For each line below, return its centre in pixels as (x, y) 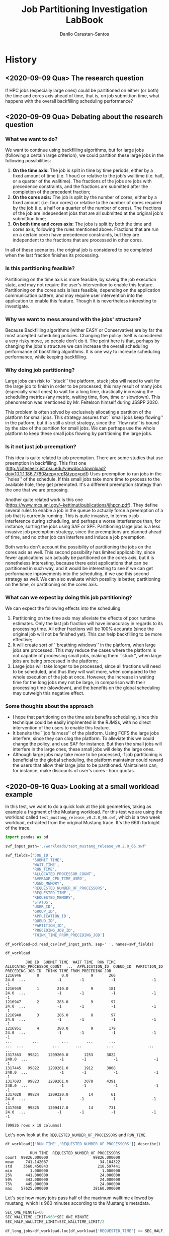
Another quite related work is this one (44, 500)
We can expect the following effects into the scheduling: (64, 608)
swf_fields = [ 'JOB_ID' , (29, 855)
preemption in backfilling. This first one (46, 463)
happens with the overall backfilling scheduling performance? (69, 101)
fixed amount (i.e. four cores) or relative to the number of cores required (87, 203)
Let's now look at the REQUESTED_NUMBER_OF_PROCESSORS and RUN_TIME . (76, 1135)
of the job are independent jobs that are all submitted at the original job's (88, 213)
